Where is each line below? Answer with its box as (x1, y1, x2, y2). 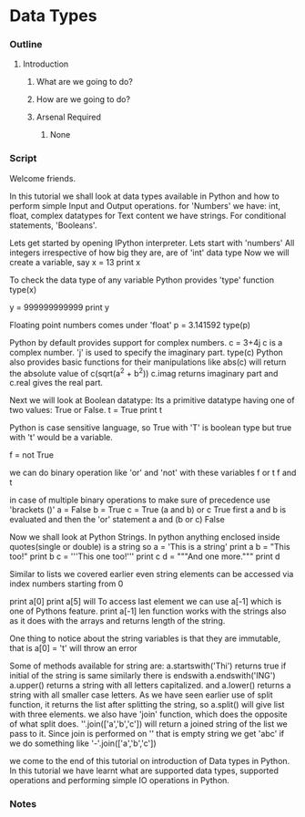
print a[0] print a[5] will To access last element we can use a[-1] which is (9, 596, 282, 607)
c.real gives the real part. (9, 377, 103, 388)
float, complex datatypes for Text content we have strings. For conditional (9, 210, 287, 221)
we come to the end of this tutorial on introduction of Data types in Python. (9, 756, 290, 767)
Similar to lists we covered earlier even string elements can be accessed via (9, 569, 294, 580)
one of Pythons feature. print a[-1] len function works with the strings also (9, 605, 287, 616)
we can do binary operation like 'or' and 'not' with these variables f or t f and (9, 467, 297, 479)
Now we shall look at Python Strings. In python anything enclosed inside (9, 532, 280, 543)
